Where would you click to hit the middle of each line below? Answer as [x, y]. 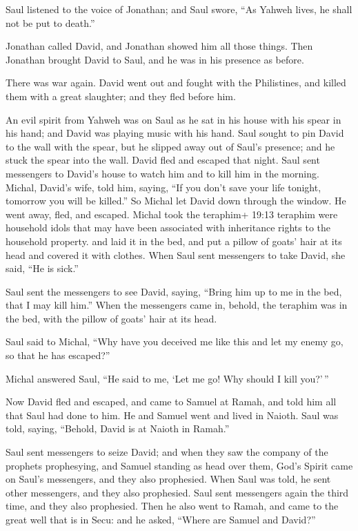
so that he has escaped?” [58, 355]
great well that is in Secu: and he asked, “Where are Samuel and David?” [161, 519]
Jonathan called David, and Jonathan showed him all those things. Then [159, 46]
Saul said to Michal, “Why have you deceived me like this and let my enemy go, [175, 341]
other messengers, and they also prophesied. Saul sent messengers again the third [177, 492]
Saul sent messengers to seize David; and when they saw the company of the [167, 452]
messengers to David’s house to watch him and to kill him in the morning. [162, 173]
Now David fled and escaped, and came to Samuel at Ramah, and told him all [171, 402]
